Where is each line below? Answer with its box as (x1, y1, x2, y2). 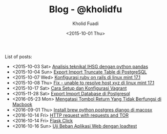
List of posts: (5, 53, 32, 60)
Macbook (12, 101, 33, 108)
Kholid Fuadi (72, 20, 99, 26)
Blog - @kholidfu (49, 4, 122, 15)
